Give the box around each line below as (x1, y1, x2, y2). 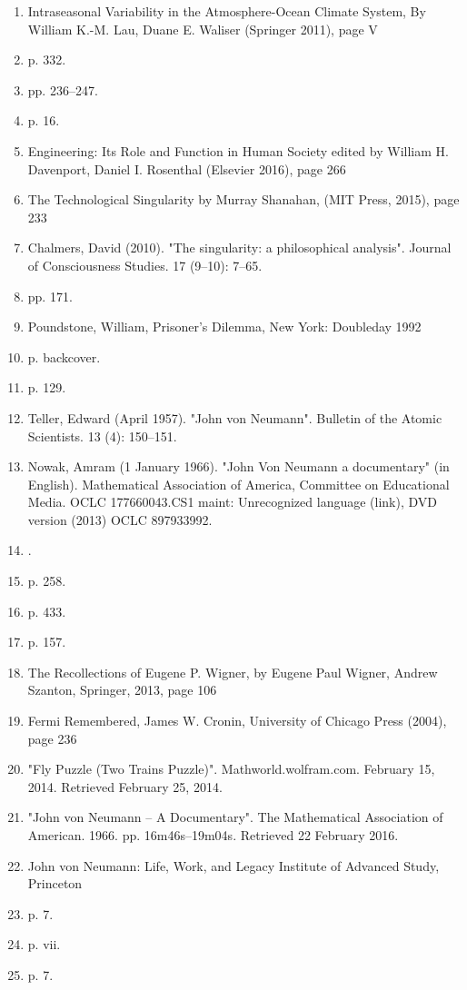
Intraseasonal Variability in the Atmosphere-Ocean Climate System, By (27, 2, 426, 20)
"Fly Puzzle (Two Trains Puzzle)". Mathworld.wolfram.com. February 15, (27, 759, 435, 778)
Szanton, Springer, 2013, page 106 (27, 680, 217, 699)
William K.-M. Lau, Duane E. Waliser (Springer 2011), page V (27, 19, 378, 38)
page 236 (27, 728, 77, 747)
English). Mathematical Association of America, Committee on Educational (27, 474, 450, 493)
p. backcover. (27, 347, 101, 366)
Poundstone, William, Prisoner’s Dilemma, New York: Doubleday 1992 (27, 317, 422, 336)
